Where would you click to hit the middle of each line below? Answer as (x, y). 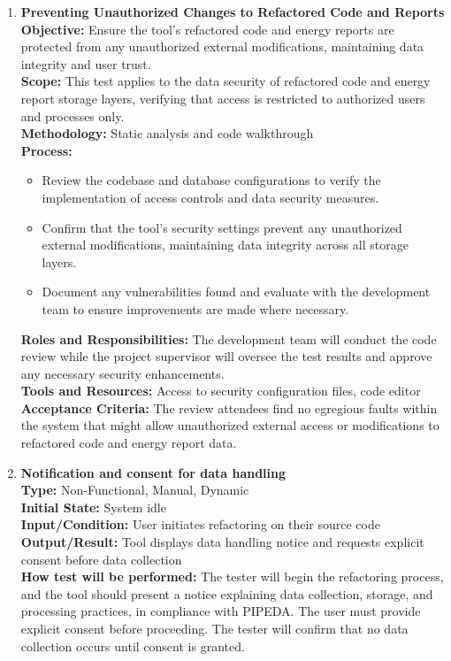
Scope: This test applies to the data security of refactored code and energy (225, 81)
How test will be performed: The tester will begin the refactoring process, (232, 576)
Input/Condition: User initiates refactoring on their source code (200, 524)
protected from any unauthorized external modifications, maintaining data (222, 46)
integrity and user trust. (86, 63)
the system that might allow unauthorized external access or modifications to (230, 425)
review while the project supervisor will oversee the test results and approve (226, 356)
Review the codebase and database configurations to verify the (211, 180)
